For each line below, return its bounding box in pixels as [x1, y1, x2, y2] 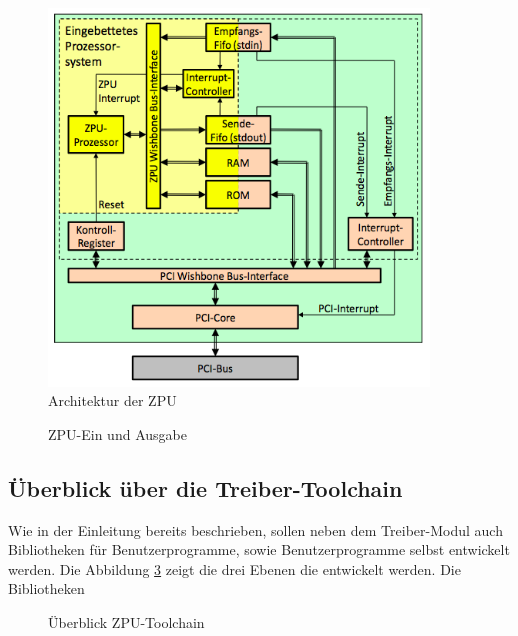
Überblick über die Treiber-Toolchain [8, 472, 403, 503]
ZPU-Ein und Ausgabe [48, 423, 187, 444]
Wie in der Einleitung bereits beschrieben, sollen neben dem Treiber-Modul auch [8, 519, 503, 540]
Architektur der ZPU [48, 390, 177, 411]
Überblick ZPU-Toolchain [48, 611, 205, 632]
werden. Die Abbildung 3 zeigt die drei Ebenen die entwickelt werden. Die [8, 558, 461, 579]
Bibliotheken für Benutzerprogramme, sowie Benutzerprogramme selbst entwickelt [8, 539, 510, 560]
